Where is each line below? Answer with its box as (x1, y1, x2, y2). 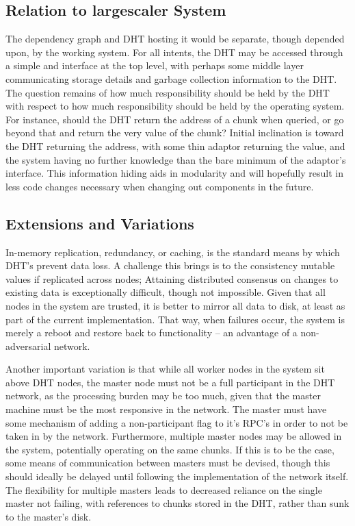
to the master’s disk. (5, 509, 92, 523)
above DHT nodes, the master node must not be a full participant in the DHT (5, 375, 335, 389)
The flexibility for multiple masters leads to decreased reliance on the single (5, 482, 322, 497)
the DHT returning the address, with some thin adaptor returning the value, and (5, 138, 345, 153)
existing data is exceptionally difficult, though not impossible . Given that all (5, 285, 326, 299)
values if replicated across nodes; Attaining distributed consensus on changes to (5, 271, 339, 286)
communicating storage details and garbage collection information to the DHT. (5, 71, 337, 86)
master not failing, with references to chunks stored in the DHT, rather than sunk (5, 496, 350, 510)
